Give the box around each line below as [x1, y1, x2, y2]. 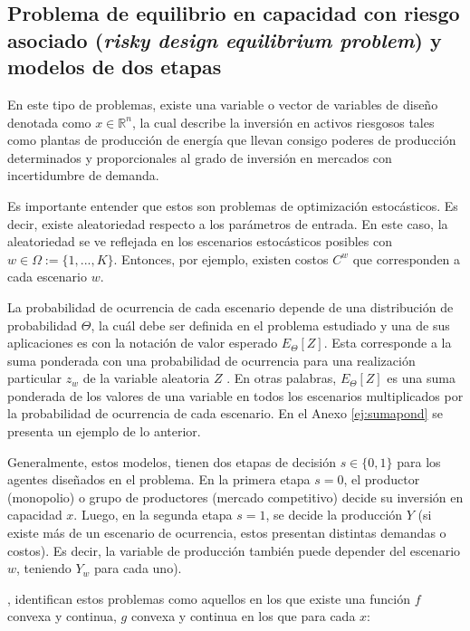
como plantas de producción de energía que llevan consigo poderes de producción [7, 130, 456, 149]
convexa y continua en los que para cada [130, 607, 356, 626]
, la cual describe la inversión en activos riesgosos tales [131, 112, 435, 131]
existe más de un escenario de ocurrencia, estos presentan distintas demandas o [7, 523, 446, 542]
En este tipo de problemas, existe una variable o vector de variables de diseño [7, 94, 438, 113]
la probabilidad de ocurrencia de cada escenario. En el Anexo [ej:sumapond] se [7, 404, 443, 423]
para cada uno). [93, 559, 182, 578]
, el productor [343, 470, 420, 489]
